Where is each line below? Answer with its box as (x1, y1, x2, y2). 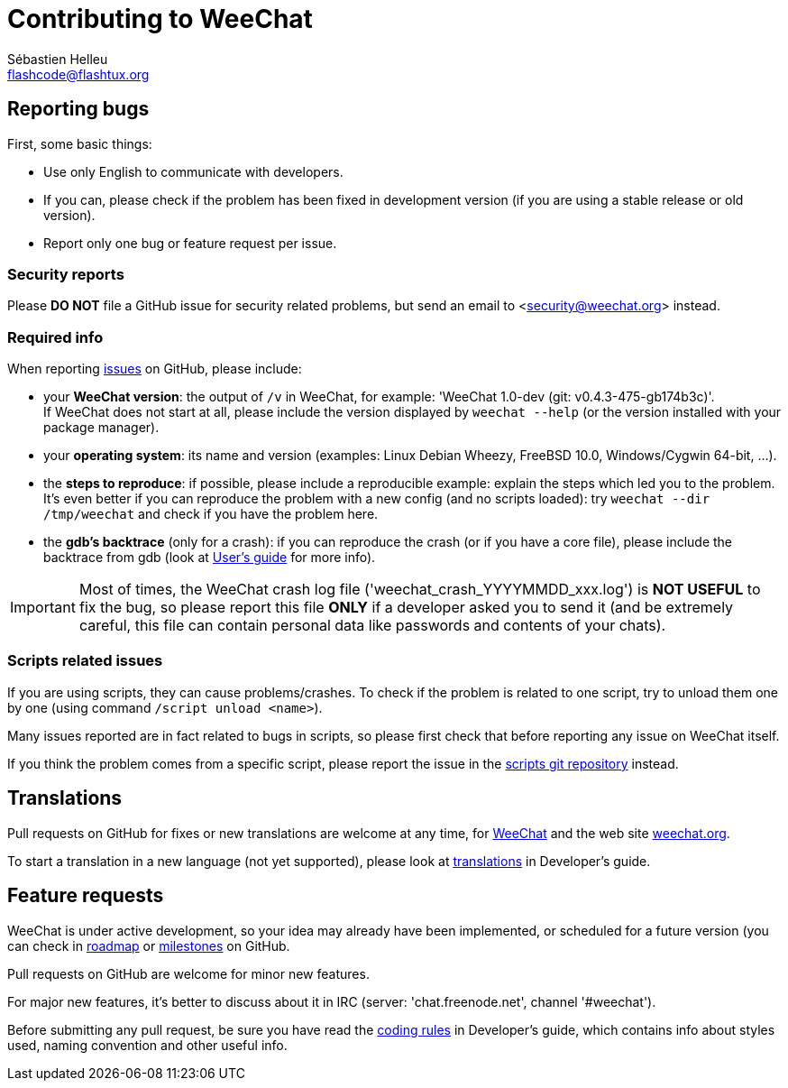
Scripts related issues (7, 651, 163, 670)
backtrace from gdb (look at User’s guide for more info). (43, 549, 376, 566)
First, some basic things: (7, 135, 152, 152)
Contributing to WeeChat (7, 4, 313, 34)
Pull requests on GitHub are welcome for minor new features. (7, 965, 370, 982)
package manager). (43, 420, 160, 436)
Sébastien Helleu (7, 51, 108, 67)
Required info (7, 327, 104, 346)
